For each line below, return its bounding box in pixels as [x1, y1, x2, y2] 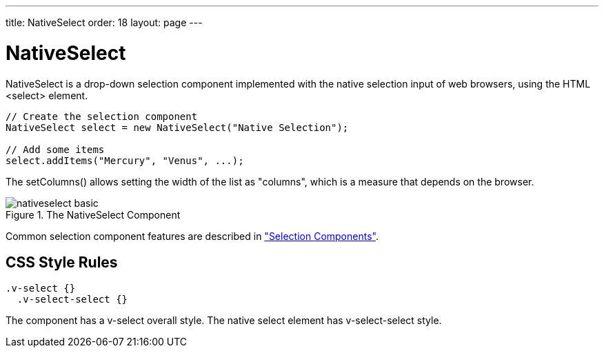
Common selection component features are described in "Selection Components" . [6, 230, 379, 242]
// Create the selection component [6, 110, 198, 122]
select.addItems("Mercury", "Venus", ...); [6, 154, 244, 166]
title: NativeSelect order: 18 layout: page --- [6, 17, 203, 28]
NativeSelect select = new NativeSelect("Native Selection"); [6, 121, 349, 133]
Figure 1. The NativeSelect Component [6, 208, 181, 221]
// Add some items [6, 143, 105, 155]
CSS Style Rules [6, 253, 118, 271]
